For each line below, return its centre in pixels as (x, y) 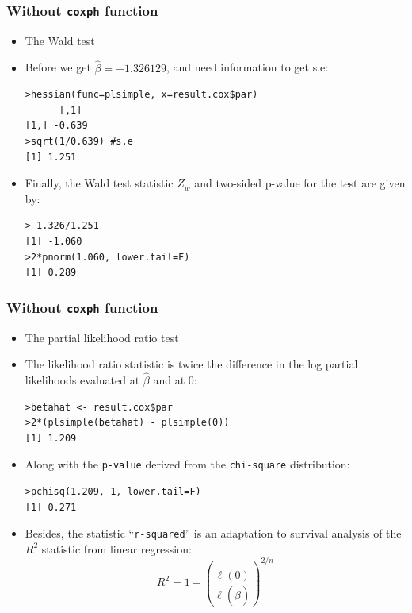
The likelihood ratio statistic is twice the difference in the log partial (191, 364)
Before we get (58, 67)
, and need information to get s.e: (247, 67)
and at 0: (175, 379)
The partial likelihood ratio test (102, 337)
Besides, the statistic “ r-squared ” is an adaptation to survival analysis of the (213, 533)
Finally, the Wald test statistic (99, 183)
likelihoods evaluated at (82, 379)
